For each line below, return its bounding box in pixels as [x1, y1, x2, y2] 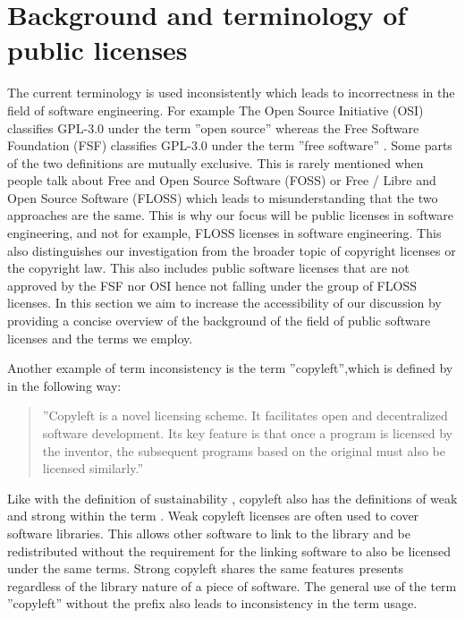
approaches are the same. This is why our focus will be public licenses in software [7, 206, 453, 224]
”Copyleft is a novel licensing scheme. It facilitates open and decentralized [42, 406, 448, 425]
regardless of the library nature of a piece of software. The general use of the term [7, 576, 457, 595]
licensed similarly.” [42, 459, 143, 478]
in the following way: [7, 376, 122, 394]
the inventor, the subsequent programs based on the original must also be [42, 441, 445, 460]
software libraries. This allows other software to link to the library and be [7, 523, 410, 542]
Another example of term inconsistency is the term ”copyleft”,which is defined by [7, 359, 453, 377]
